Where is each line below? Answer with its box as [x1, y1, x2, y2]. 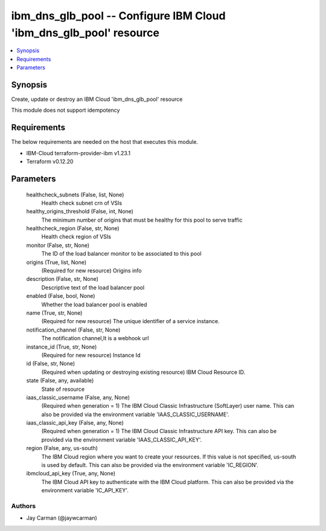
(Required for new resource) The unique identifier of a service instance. [41, 318, 220, 325]
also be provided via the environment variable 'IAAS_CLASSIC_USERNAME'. [41, 411, 229, 418]
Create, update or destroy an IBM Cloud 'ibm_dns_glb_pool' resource [11, 95, 183, 103]
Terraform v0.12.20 [26, 158, 74, 166]
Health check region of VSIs [41, 233, 112, 240]
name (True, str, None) [26, 309, 83, 317]
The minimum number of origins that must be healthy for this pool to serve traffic [41, 216, 243, 224]
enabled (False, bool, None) [26, 292, 95, 300]
